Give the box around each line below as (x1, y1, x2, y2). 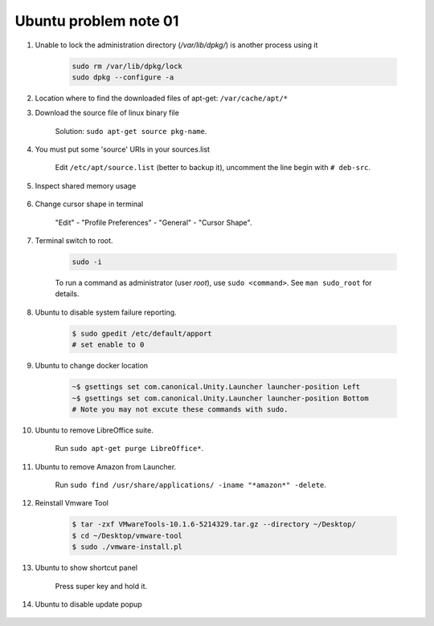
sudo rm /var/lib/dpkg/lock (72, 61, 182, 71)
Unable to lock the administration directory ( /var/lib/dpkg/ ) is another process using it (35, 40, 318, 50)
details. (55, 289, 80, 299)
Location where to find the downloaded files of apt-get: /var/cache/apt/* (35, 93, 289, 103)
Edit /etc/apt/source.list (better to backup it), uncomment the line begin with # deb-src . (55, 163, 371, 173)
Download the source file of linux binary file (35, 108, 180, 118)
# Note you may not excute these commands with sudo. (72, 404, 289, 413)
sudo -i (72, 258, 102, 266)
